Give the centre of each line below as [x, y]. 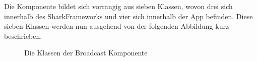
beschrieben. [23, 36]
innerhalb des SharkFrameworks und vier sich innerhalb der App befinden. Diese [128, 16]
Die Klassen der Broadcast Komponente [86, 53]
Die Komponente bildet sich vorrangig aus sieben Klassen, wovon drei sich [118, 6]
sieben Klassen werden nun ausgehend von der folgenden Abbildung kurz [117, 26]
